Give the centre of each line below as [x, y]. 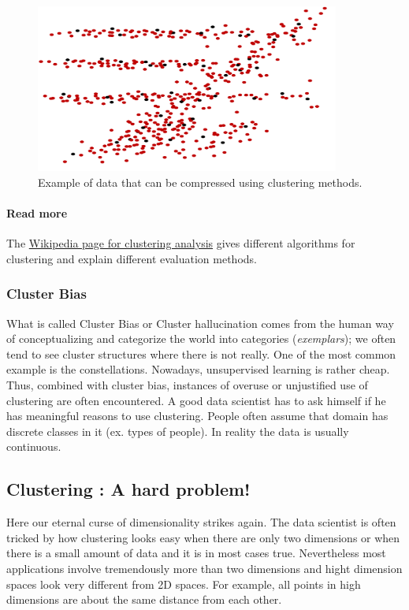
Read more [37, 213]
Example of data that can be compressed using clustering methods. [200, 182]
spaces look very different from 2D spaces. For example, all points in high [184, 584]
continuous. [34, 446]
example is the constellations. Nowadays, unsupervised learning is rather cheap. [198, 369]
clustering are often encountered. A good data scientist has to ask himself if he [196, 400]
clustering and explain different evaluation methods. [132, 258]
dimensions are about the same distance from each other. [144, 599]
